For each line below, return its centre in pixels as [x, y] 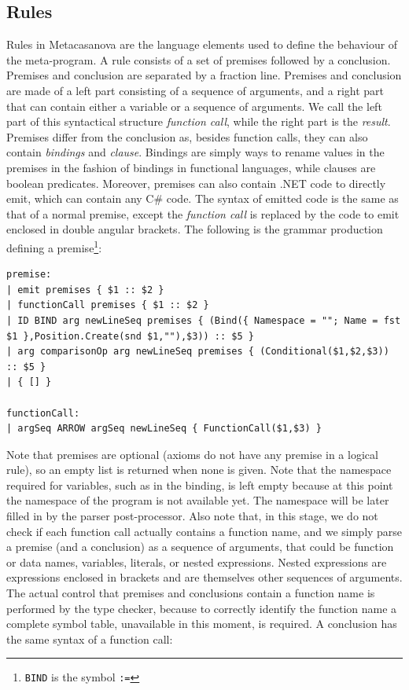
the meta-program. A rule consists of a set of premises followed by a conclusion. [199, 59]
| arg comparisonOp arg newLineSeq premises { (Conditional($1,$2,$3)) [198, 352]
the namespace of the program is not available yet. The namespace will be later [198, 500]
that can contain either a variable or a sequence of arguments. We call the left [194, 106]
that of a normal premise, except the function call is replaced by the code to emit [203, 213]
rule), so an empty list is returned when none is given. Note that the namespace [199, 470]
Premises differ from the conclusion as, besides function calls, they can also [187, 136]
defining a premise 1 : [54, 246]
